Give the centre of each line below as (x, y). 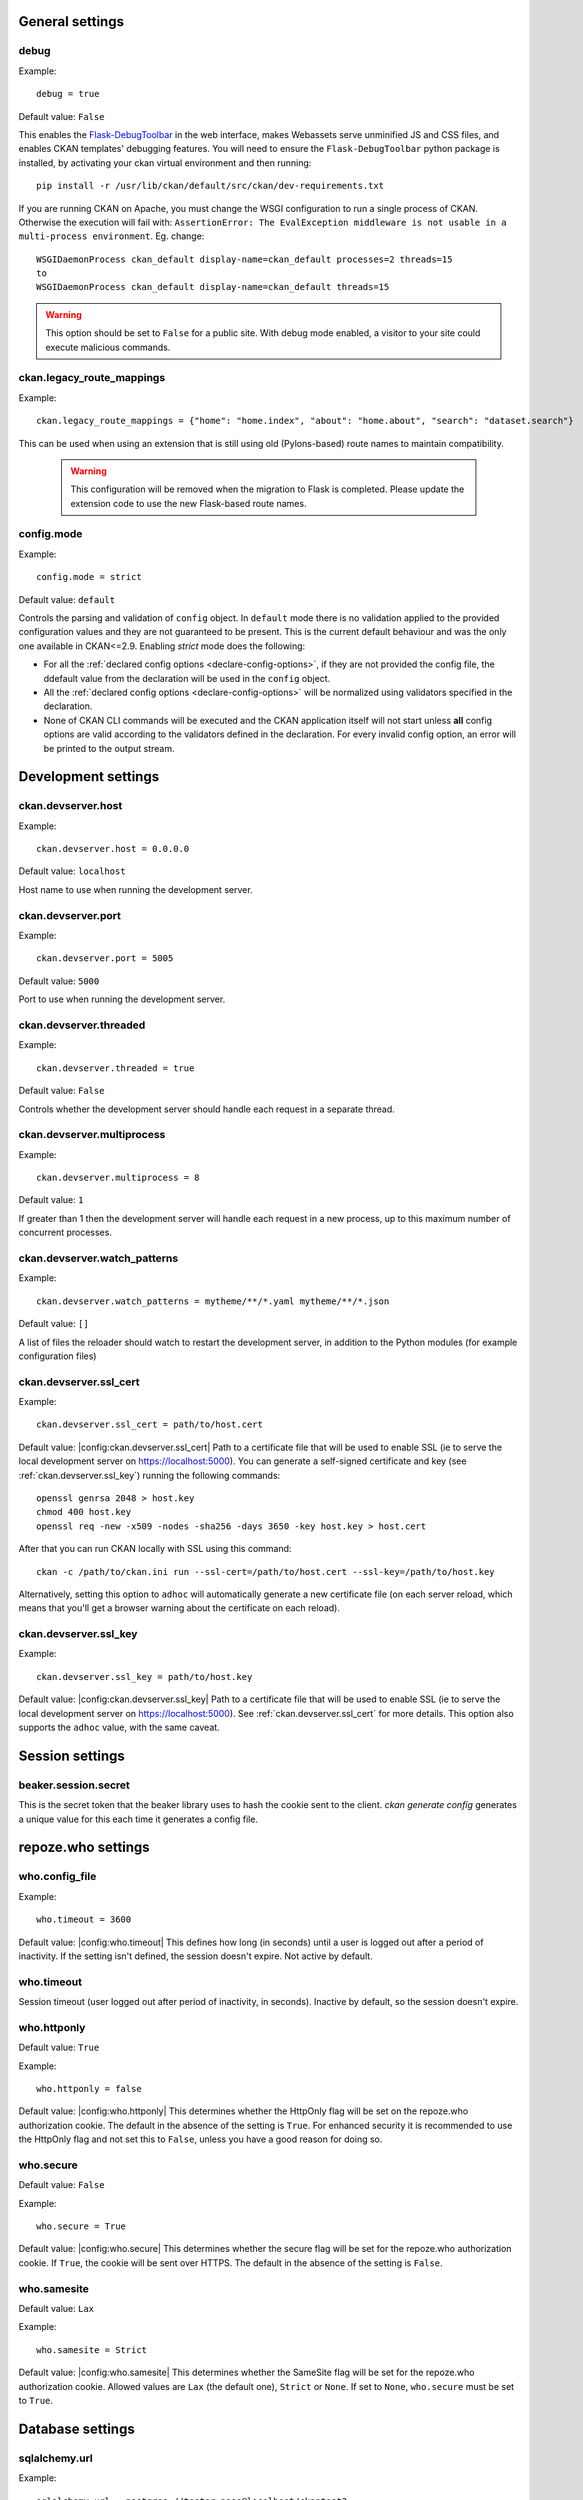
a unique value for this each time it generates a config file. (138, 1819)
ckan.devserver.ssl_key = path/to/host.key (144, 1676)
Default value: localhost (72, 871)
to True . (36, 2400)
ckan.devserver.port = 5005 (105, 958)
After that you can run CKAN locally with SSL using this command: (155, 1549)
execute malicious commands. (108, 347)
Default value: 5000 (59, 981)
